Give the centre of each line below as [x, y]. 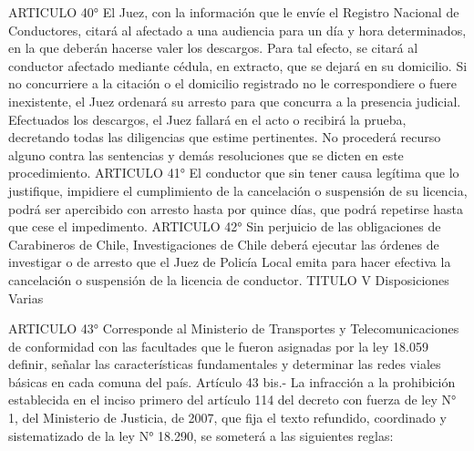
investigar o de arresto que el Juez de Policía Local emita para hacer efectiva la [230, 262]
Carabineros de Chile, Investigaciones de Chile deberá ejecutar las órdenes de [224, 244]
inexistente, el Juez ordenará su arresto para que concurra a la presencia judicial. [235, 101]
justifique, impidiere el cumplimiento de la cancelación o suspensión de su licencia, [238, 190]
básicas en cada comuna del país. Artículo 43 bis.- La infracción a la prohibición [232, 381]
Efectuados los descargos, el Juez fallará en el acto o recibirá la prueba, [207, 119]
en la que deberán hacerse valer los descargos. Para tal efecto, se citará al [213, 48]
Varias [26, 297]
